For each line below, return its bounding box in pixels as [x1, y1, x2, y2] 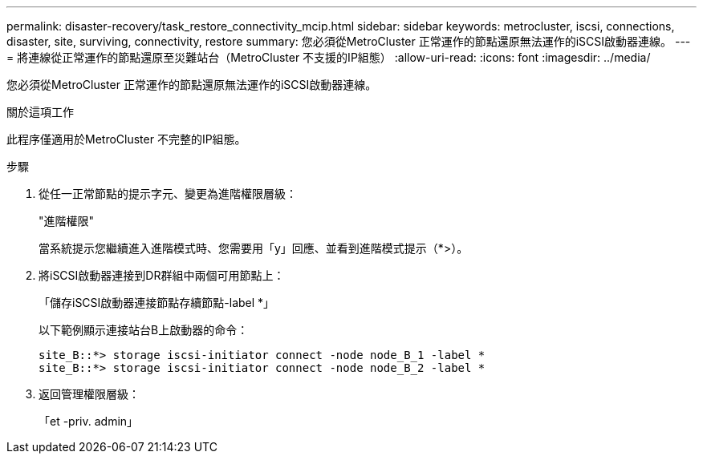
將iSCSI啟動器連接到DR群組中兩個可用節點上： [39, 268, 285, 282]
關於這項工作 [6, 105, 74, 119]
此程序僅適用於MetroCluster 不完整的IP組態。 [6, 132, 246, 146]
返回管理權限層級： [39, 387, 140, 401]
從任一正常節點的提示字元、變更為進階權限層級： [39, 187, 297, 200]
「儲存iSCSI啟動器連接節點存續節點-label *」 [39, 296, 275, 309]
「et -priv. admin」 [39, 414, 139, 428]
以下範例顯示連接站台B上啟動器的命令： [39, 323, 249, 337]
